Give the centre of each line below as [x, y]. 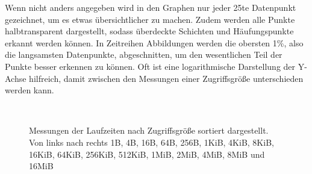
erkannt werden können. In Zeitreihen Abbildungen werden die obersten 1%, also [154, 42]
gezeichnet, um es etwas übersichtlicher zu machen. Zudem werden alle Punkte [150, 19]
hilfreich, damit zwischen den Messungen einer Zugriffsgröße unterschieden [166, 78]
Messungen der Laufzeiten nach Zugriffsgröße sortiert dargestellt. [149, 130]
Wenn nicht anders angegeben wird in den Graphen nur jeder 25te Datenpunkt [151, 7]
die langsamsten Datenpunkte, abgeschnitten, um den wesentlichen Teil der [144, 54]
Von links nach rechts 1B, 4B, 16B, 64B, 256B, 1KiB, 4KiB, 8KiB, [151, 142]
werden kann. [30, 90]
